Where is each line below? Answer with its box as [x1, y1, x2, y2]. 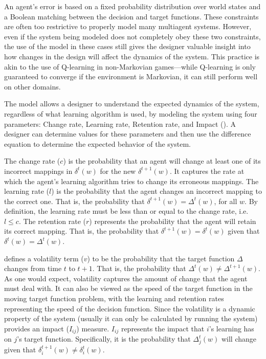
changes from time [4, 263, 62, 274]
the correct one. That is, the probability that [4, 195, 145, 206]
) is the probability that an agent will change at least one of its [63, 155, 261, 166]
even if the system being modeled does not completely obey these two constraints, [4, 31, 261, 41]
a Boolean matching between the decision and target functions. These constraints [4, 11, 259, 21]
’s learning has [209, 323, 254, 333]
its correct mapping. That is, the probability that [4, 226, 159, 236]
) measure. [76, 323, 109, 333]
